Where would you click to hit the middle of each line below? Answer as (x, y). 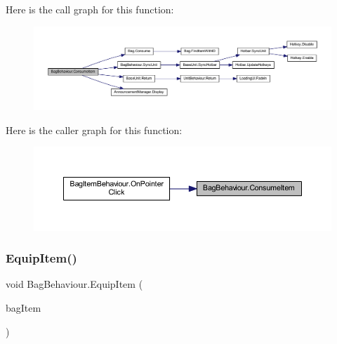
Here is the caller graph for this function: (94, 130)
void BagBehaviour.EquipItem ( (74, 284)
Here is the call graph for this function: (90, 9)
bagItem (24, 308)
